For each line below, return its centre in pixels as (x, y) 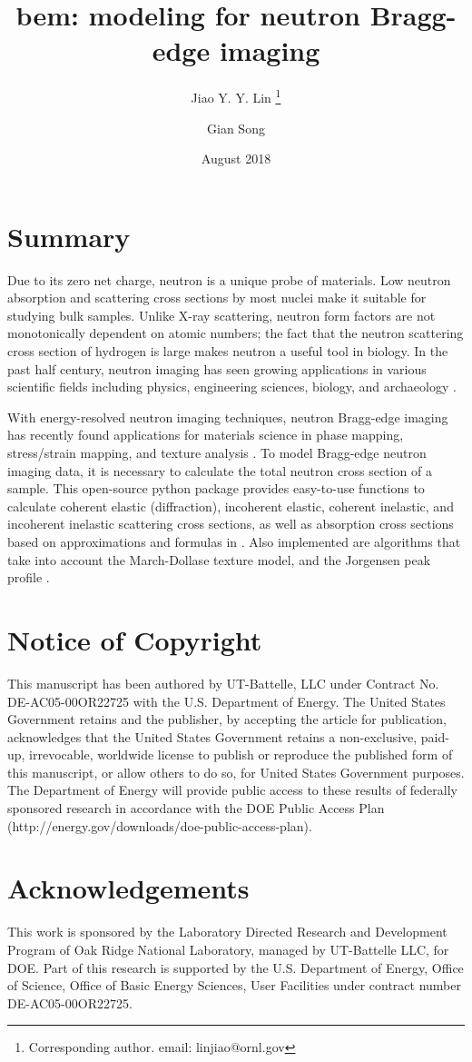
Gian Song (236, 128)
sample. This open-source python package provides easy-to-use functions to (216, 488)
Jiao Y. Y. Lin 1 (236, 96)
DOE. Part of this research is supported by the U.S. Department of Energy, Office (236, 967)
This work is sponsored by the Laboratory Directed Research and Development (227, 932)
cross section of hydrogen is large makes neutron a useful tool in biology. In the (228, 351)
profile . (29, 577)
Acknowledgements (128, 888)
